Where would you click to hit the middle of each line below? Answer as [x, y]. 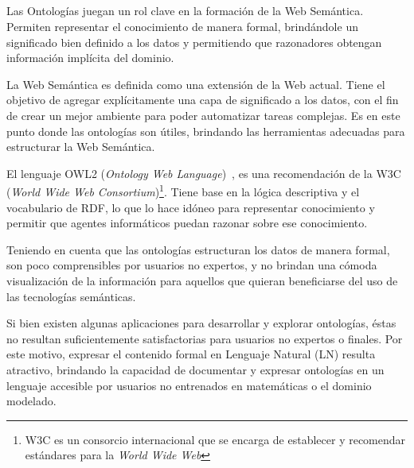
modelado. [31, 401]
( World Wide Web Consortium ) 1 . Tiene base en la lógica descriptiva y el [183, 190]
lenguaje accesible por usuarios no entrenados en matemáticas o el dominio [189, 385]
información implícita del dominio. [90, 58]
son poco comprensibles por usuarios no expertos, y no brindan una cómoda [192, 265]
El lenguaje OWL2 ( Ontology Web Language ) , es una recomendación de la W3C [204, 173]
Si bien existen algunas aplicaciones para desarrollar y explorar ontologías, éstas [201, 323]
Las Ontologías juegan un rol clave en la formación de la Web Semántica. [185, 11]
